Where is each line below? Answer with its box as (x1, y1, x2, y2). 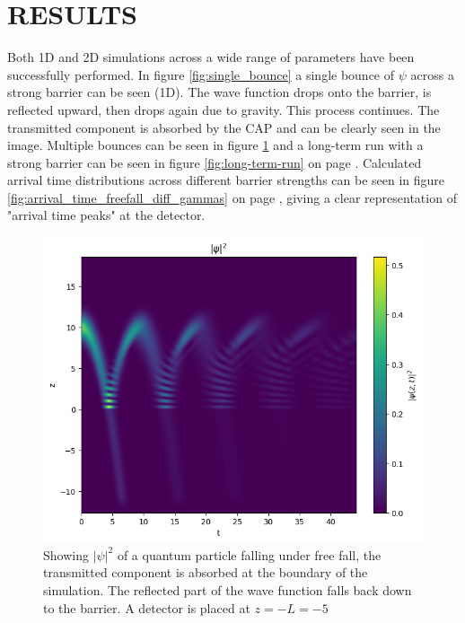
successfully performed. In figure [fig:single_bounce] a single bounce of (7, 65, 395, 83)
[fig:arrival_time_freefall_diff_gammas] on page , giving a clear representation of (7, 188, 457, 206)
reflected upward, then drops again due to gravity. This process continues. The (7, 100, 440, 118)
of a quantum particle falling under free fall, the (117, 545, 382, 564)
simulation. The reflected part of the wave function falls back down (43, 580, 412, 599)
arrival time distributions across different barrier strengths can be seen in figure (7, 171, 445, 189)
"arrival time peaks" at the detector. (7, 206, 206, 224)
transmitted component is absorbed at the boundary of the (43, 563, 368, 582)
